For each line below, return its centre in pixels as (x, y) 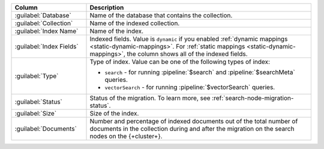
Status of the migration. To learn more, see (150, 98)
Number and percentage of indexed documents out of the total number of (194, 121)
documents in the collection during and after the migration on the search (192, 129)
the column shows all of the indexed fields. (187, 54)
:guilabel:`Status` (38, 102)
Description (107, 7)
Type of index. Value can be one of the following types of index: (180, 62)
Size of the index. (114, 113)
